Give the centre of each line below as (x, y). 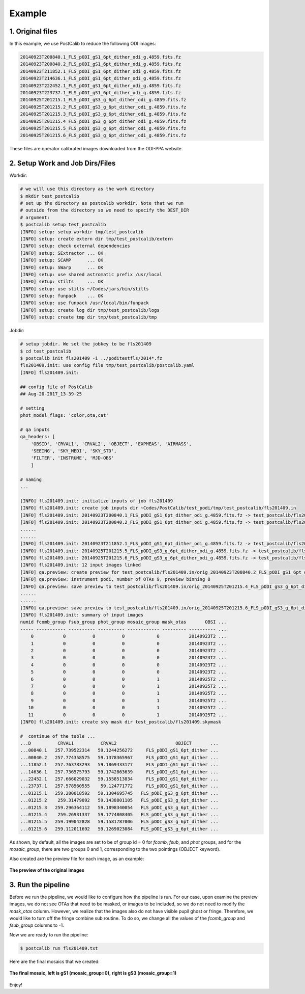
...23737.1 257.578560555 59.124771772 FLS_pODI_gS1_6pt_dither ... (119, 786)
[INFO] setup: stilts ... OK (62, 282)
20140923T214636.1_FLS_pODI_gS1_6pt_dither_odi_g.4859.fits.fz (101, 78)
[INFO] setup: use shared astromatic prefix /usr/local (91, 274)
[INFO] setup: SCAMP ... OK (62, 260)
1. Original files (33, 31)
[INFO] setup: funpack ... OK (62, 296)
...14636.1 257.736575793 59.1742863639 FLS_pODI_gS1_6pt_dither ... (119, 772)
